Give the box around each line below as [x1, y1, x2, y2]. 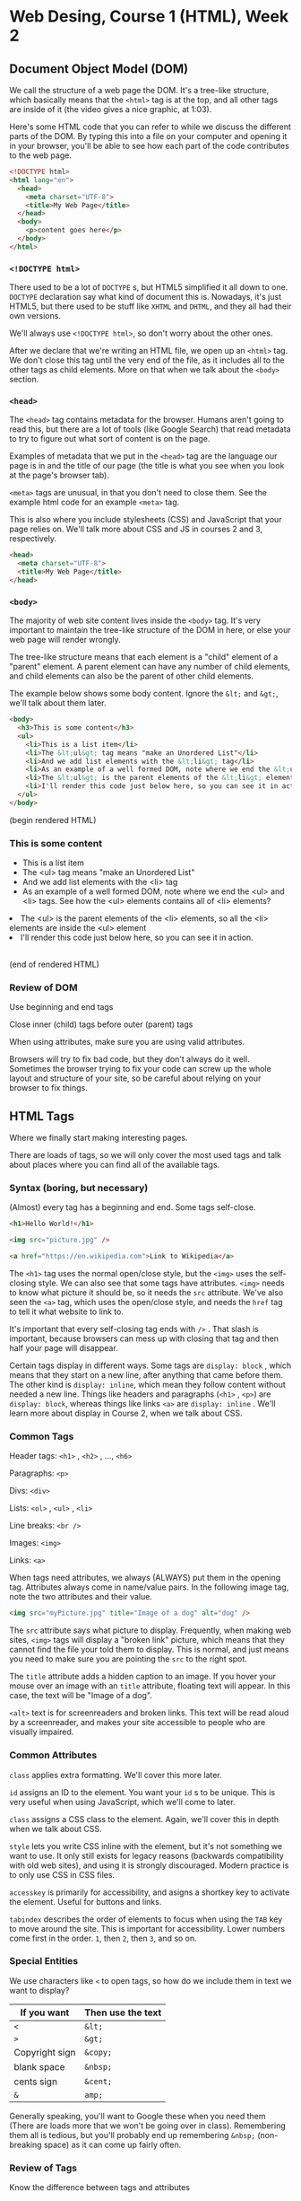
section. [9, 374, 39, 385]
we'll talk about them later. [9, 697, 107, 708]
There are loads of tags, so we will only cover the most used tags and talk [9, 1150, 282, 1161]
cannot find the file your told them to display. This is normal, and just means [9, 1644, 289, 1655]
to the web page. [9, 150, 72, 161]
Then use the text [84, 2006, 162, 2019]
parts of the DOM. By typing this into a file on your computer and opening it [9, 131, 288, 141]
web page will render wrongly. [9, 635, 121, 645]
